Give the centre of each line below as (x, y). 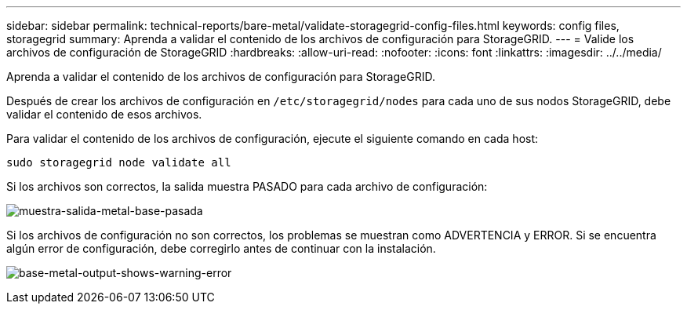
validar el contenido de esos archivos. (104, 114)
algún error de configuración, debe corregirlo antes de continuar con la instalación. (221, 248)
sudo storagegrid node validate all (119, 162)
